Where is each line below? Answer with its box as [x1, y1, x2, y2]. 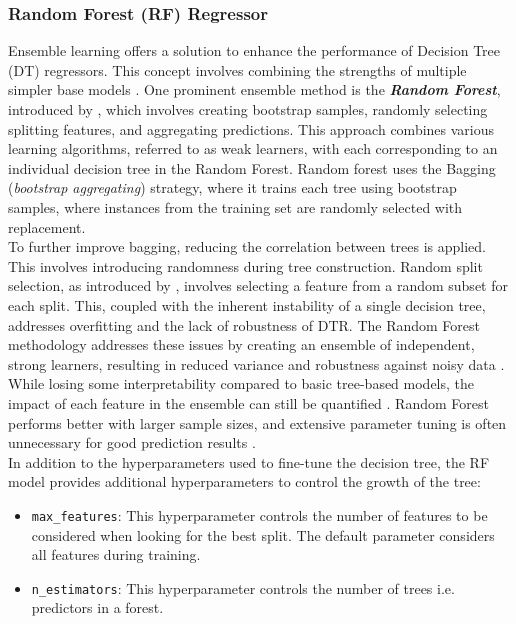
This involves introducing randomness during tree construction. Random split [8, 255, 483, 276]
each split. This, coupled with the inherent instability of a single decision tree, [8, 294, 486, 315]
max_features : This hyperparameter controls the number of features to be [31, 504, 488, 525]
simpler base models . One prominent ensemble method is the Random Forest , [8, 79, 501, 100]
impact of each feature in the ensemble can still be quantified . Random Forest [8, 392, 489, 413]
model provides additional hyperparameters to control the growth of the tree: [8, 471, 481, 492]
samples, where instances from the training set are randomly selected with [8, 196, 463, 217]
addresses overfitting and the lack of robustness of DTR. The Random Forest [8, 314, 481, 335]
